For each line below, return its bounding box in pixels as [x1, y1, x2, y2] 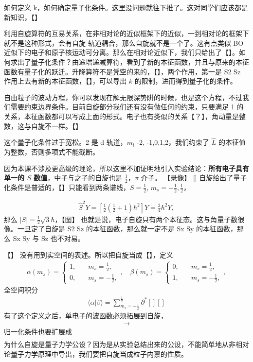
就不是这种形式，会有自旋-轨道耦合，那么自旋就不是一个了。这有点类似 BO [4, 37, 244, 48]
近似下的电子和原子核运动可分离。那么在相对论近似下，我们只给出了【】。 [4, 47, 239, 57]
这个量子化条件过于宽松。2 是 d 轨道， [4, 137, 127, 147]
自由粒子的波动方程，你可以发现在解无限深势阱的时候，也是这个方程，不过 [4, 92, 242, 102]
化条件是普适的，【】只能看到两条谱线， [4, 182, 130, 192]
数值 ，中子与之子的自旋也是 [34, 172, 123, 183]
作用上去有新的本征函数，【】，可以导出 [4, 76, 126, 86]
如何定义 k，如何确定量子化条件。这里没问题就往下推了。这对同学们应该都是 [4, 2, 249, 12]
